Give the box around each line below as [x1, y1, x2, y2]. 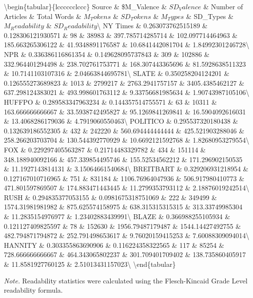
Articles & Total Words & [4, 11, 81, 21]
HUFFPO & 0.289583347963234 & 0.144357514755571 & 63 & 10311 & [4, 96, 217, 107]
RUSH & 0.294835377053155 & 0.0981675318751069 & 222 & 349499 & [4, 192, 217, 202]
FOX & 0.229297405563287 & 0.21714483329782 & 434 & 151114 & [4, 144, 206, 154]
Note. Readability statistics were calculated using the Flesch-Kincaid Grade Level [4, 275, 248, 285]
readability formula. [4, 285, 63, 295]
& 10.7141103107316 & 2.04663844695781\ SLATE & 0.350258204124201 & [4, 68, 230, 78]
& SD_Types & [186, 11, 234, 21]
